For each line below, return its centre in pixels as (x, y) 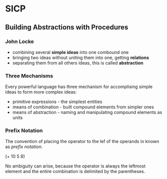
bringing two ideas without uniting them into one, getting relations (80, 57)
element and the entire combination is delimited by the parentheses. (75, 171)
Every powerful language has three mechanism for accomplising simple (79, 87)
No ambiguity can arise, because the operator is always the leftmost (75, 166)
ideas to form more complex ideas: (41, 92)
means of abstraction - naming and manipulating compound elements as (87, 112)
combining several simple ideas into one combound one (70, 52)
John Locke (19, 41)
